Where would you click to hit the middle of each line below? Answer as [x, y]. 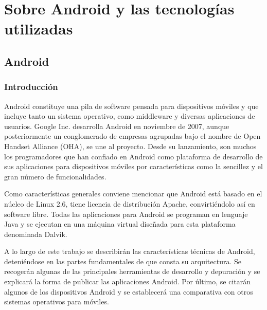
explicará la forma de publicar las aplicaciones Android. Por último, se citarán [128, 281]
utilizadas [39, 29]
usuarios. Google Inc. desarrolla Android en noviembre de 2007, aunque [117, 126]
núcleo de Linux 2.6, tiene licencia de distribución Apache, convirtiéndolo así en [130, 203]
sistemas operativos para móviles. [57, 302]
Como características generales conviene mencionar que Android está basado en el [133, 194]
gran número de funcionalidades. [55, 176]
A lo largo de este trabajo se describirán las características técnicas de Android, [130, 251]
